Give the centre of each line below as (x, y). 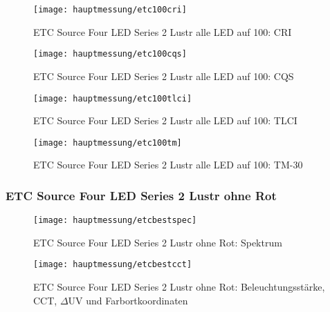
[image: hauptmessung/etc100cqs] (110, 54)
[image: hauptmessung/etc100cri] (110, 10)
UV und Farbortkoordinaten (128, 300)
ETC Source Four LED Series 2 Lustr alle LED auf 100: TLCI (165, 120)
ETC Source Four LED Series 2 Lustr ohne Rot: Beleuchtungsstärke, (179, 287)
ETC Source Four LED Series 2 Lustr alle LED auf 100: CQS (164, 76)
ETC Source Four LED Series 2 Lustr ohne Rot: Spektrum (158, 242)
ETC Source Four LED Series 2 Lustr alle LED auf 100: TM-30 (168, 165)
